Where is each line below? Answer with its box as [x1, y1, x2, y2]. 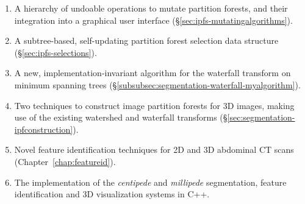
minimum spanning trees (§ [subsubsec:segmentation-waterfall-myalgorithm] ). [14, 78, 301, 91]
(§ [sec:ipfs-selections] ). [14, 46, 97, 58]
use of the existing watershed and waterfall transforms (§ [14, 111, 228, 124]
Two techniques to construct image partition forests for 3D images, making [14, 99, 295, 111]
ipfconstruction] [14, 122, 73, 135]
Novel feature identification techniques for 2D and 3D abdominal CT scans [14, 143, 294, 156]
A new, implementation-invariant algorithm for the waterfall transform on [14, 66, 291, 79]
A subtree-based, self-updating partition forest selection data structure [14, 34, 279, 47]
